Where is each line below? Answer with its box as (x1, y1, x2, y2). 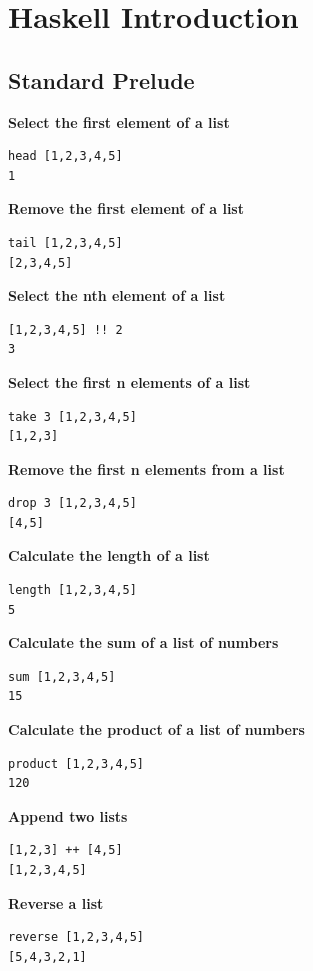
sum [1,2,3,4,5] (8, 669, 116, 684)
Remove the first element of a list (8, 198, 244, 219)
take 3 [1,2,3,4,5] (8, 409, 137, 424)
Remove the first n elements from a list (8, 458, 285, 479)
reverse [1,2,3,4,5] (8, 930, 145, 945)
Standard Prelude (8, 64, 195, 95)
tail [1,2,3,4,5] (8, 235, 123, 250)
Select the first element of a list (8, 111, 230, 132)
